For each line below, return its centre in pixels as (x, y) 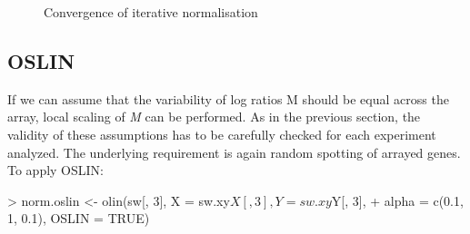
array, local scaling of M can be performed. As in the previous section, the (214, 117)
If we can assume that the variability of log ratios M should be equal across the (228, 98)
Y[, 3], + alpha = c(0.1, (397, 200)
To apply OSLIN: (55, 170)
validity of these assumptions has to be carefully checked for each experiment (222, 134)
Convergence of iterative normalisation (151, 12)
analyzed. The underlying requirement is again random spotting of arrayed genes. (234, 152)
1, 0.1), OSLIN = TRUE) (79, 218)
